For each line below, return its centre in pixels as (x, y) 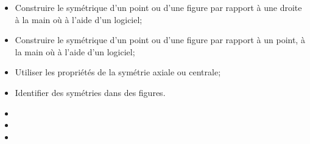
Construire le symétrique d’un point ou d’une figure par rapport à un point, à (160, 40)
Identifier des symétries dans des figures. (90, 92)
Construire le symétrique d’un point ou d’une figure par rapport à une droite (158, 7)
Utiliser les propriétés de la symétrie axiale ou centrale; (118, 72)
